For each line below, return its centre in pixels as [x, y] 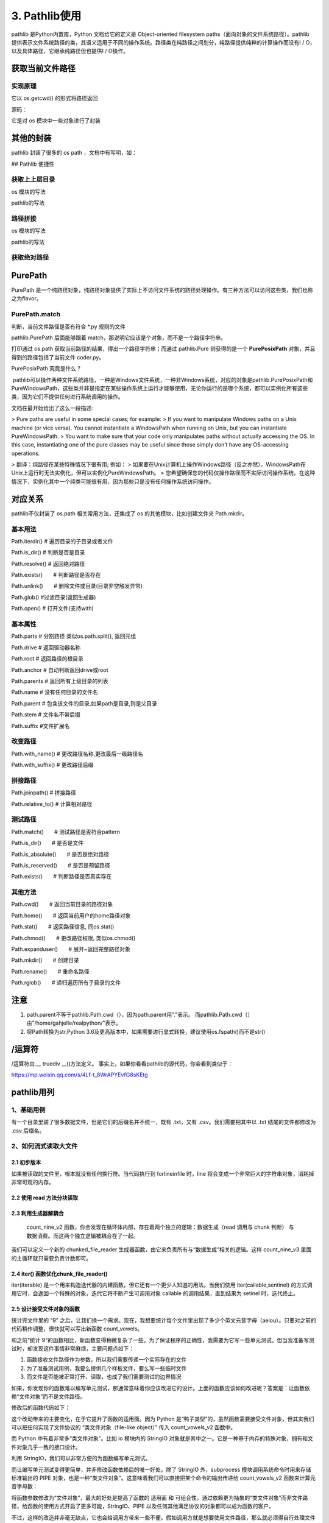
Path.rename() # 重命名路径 [50, 971]
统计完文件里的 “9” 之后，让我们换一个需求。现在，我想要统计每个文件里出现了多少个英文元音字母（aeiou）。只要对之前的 [164, 1320]
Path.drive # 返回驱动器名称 [46, 647]
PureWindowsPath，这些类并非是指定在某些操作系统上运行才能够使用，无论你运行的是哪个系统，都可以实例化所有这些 [160, 388]
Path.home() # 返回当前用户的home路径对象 [71, 915]
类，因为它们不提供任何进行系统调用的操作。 [67, 397]
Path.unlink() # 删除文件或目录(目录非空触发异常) [77, 586]
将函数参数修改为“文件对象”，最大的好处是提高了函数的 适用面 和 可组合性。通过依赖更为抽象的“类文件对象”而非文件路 [160, 1497]
